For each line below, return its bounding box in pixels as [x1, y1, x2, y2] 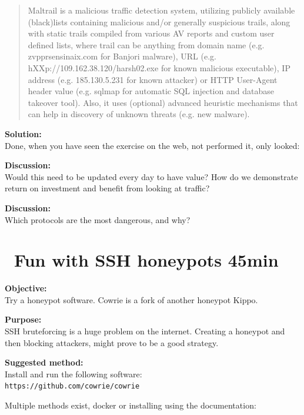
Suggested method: [5, 356, 83, 368]
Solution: [5, 127, 42, 140]
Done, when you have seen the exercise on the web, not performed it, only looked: [5, 139, 300, 151]
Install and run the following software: [5, 367, 142, 380]
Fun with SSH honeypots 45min [14, 248, 279, 272]
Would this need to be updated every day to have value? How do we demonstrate [5, 170, 298, 182]
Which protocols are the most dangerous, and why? [5, 213, 191, 225]
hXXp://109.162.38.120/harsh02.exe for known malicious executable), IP [28, 61, 290, 74]
